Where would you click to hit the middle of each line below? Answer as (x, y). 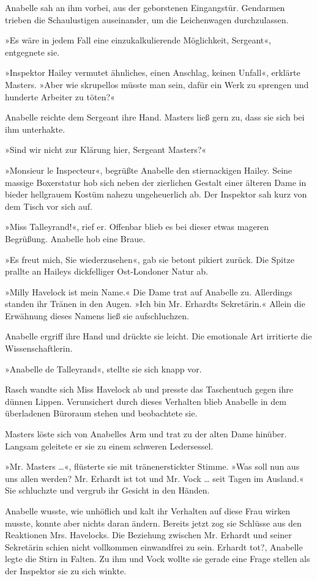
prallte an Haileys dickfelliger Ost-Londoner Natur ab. (106, 271)
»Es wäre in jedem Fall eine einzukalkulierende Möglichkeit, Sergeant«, (138, 40)
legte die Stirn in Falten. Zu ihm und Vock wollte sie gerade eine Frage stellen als (158, 559)
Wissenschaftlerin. (39, 348)
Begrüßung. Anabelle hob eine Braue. (75, 238)
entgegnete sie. (32, 52)
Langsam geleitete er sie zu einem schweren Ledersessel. (109, 446)
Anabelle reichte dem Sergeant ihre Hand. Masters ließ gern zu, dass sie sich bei (155, 117)
